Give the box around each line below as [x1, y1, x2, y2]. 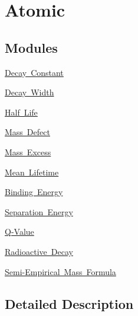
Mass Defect [5, 126, 50, 138]
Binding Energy [5, 186, 63, 198]
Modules [5, 38, 58, 56]
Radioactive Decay [5, 245, 73, 257]
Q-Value [5, 225, 34, 238]
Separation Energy [5, 205, 73, 218]
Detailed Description [5, 294, 134, 312]
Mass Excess [5, 145, 51, 158]
